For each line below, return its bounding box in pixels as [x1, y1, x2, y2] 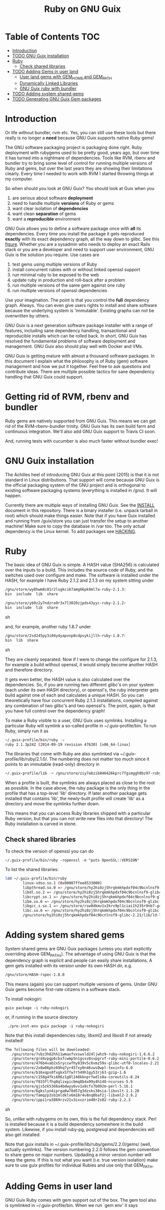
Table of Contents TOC [5, 31, 100, 42]
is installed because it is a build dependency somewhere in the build [5, 1121, 143, 1127]
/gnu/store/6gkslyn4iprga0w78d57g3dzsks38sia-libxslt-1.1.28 [11, 1088, 139, 1094]
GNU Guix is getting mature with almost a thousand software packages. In [5, 353, 155, 359]
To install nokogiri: [5, 996, 42, 1002]
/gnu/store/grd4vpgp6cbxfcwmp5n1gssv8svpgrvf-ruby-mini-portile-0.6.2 [11, 1056, 160, 1061]
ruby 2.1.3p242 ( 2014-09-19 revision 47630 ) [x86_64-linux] [5, 742, 131, 747]
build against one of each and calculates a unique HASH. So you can [5, 692, 144, 698]
